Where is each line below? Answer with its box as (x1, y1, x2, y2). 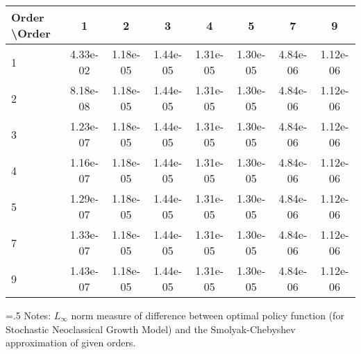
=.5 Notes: (6, 308, 51, 322)
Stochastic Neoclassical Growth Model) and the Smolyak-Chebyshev (6, 321, 296, 336)
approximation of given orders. (6, 335, 136, 350)
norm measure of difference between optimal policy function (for (71, 308, 344, 322)
